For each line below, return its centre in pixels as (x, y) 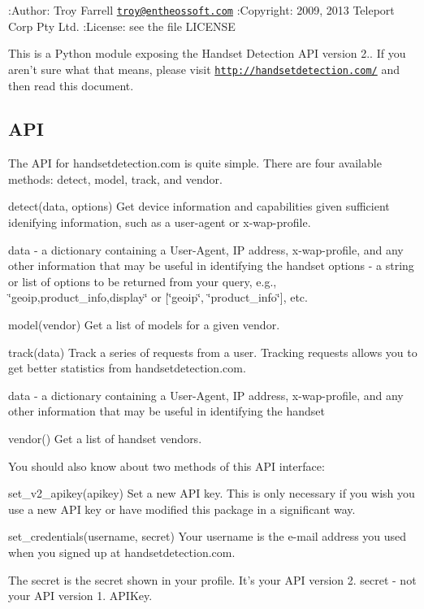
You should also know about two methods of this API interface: (167, 465)
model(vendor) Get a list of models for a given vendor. (144, 325)
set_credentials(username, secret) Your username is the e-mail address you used (208, 536)
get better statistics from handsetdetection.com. (127, 368)
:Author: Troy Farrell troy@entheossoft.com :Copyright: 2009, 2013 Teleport (201, 10)
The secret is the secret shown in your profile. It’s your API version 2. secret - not (212, 579)
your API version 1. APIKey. (80, 596)
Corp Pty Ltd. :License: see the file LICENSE (122, 26)
